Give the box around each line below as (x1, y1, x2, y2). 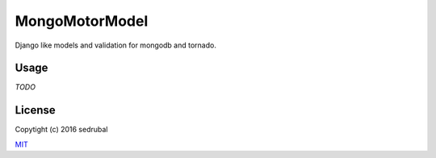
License (15, 103, 56, 117)
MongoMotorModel (15, 12, 149, 30)
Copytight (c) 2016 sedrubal (15, 125, 108, 135)
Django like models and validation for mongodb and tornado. (15, 40, 217, 50)
